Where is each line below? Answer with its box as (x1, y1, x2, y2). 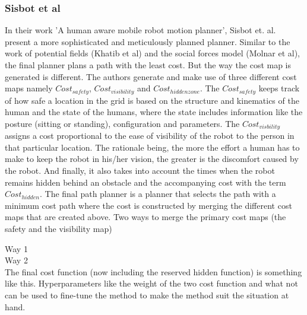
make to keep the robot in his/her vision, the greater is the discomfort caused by (5, 152, 299, 165)
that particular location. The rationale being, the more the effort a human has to (5, 141, 300, 153)
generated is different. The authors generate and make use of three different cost (5, 70, 297, 82)
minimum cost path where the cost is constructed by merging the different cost (5, 199, 292, 211)
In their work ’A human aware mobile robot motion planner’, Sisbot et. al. (5, 24, 276, 36)
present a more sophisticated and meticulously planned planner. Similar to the (5, 35, 290, 47)
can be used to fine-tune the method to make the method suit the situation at (5, 289, 289, 301)
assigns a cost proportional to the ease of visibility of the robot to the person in (5, 129, 295, 142)
